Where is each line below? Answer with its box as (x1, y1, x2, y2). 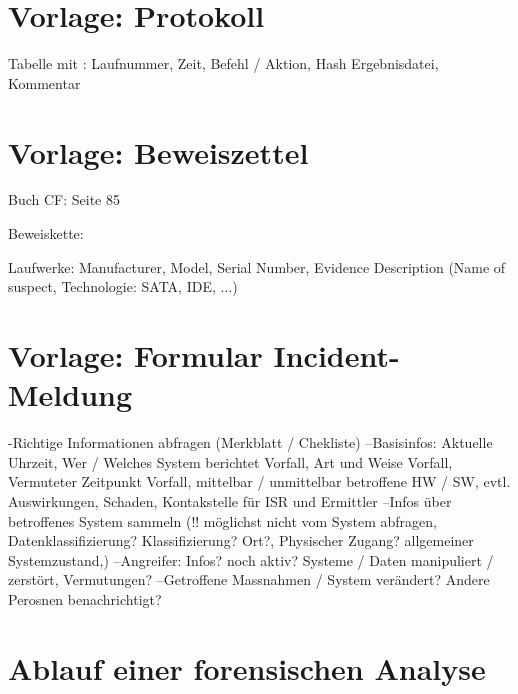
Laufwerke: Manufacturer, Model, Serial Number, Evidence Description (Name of (8, 256, 506, 277)
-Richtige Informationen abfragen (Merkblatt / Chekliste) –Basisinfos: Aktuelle (8, 432, 493, 453)
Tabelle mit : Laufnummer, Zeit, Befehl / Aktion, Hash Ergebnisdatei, (8, 53, 439, 74)
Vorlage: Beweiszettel (8, 131, 309, 172)
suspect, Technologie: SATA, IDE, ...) (8, 276, 238, 297)
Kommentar (8, 72, 81, 93)
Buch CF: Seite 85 (8, 189, 120, 210)
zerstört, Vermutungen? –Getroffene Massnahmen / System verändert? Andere (8, 569, 490, 590)
